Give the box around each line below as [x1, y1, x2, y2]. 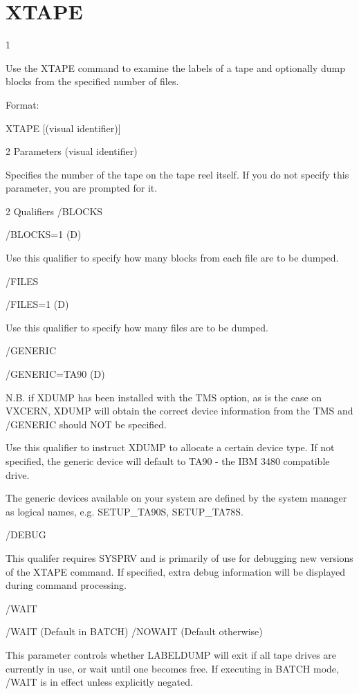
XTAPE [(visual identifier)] [6, 120, 121, 135]
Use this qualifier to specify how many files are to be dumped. [6, 320, 268, 334]
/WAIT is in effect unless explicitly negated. [6, 675, 193, 689]
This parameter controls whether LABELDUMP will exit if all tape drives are [6, 647, 337, 661]
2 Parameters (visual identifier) [6, 144, 138, 158]
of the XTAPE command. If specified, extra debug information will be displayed [6, 564, 346, 578]
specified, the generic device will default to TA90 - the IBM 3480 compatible [6, 454, 330, 468]
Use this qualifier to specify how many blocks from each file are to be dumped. [6, 250, 339, 265]
